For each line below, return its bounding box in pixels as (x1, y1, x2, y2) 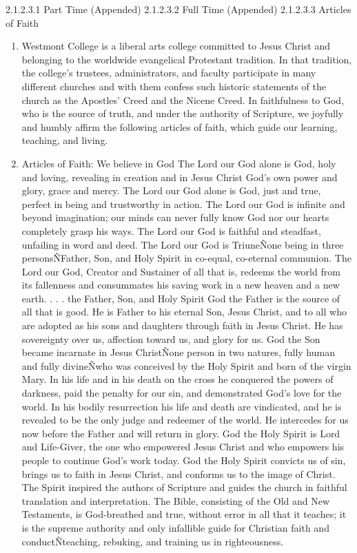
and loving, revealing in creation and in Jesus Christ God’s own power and (21, 169, 338, 184)
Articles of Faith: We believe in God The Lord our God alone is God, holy (21, 156, 336, 170)
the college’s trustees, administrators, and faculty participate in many (21, 65, 316, 80)
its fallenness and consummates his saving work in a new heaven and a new (21, 278, 340, 292)
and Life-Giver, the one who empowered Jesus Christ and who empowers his (21, 439, 345, 454)
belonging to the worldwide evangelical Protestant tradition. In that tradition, (21, 52, 352, 66)
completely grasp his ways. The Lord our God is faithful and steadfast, (21, 223, 321, 238)
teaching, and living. (21, 133, 108, 147)
